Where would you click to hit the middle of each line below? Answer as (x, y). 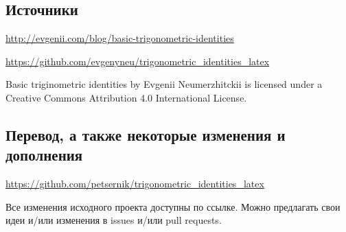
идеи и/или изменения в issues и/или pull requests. (114, 220)
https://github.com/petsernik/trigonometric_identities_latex (135, 184)
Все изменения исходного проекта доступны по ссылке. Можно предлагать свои (173, 206)
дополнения (44, 155)
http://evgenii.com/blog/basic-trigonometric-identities (120, 38)
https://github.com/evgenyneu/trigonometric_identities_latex (138, 61)
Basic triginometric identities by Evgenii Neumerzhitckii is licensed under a (164, 84)
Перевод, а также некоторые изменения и (146, 134)
